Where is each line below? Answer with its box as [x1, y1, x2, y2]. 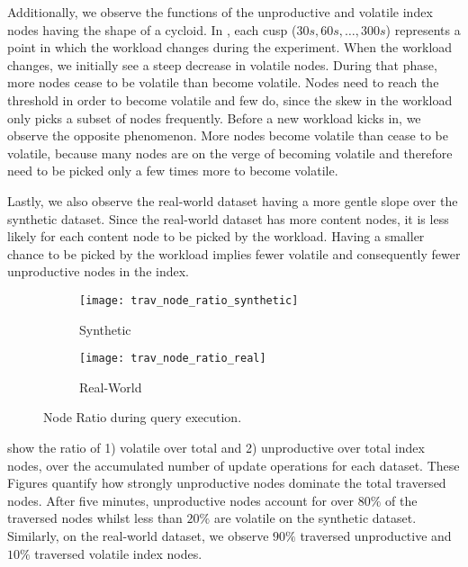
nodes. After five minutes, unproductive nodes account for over [7, 490, 355, 509]
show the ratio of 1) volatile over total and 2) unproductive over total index [7, 438, 425, 456]
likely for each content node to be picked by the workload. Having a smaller [7, 227, 425, 246]
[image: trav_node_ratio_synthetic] [79, 293, 299, 307]
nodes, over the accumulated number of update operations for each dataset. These [7, 455, 460, 474]
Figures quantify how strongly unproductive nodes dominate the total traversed [7, 473, 446, 492]
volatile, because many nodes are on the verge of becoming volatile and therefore [7, 143, 453, 162]
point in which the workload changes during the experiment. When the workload [7, 38, 453, 57]
